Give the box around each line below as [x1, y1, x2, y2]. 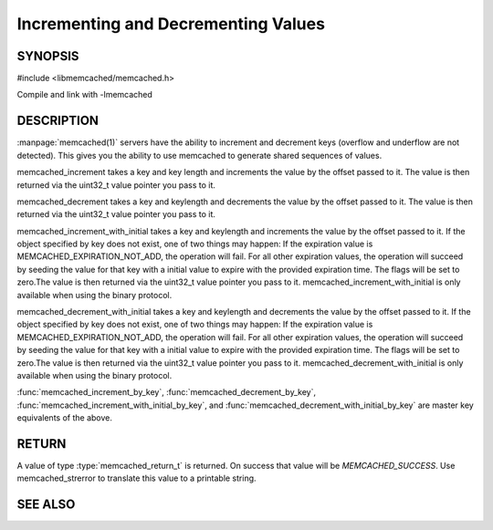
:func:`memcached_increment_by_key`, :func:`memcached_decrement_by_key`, [16, 387, 317, 398]
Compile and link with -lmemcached [16, 89, 152, 100]
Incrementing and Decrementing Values [16, 14, 326, 34]
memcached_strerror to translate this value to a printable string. [16, 473, 257, 483]
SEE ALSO [16, 497, 76, 513]
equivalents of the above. [16, 412, 113, 423]
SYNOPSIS [16, 48, 79, 64]
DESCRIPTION [16, 113, 100, 129]
